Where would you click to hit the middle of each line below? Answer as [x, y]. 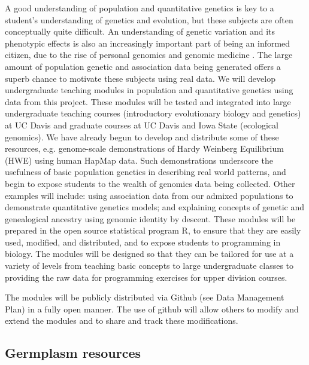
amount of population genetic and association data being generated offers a [143, 66]
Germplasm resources [73, 353]
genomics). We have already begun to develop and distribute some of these [142, 137]
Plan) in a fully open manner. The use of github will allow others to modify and [152, 309]
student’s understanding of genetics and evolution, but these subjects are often [149, 19]
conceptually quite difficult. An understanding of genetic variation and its [140, 31]
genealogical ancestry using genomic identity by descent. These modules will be [150, 218]
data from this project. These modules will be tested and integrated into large [148, 101]
